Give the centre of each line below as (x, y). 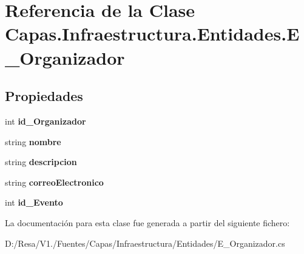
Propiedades (44, 96)
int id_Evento (34, 202)
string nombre (33, 141)
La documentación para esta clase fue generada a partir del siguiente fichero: (147, 222)
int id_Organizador (46, 121)
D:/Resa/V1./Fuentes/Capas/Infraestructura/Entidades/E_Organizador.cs (145, 243)
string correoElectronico (54, 182)
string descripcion (41, 162)
